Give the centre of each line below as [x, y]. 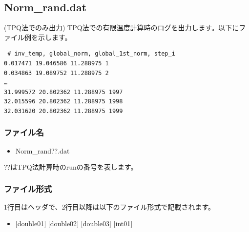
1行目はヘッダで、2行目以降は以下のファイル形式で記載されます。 [110, 207]
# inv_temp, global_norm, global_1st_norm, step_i [91, 54]
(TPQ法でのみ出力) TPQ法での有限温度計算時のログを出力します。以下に [122, 28]
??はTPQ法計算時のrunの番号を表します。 [71, 167]
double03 [96, 223]
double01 [31, 223]
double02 [63, 223]
